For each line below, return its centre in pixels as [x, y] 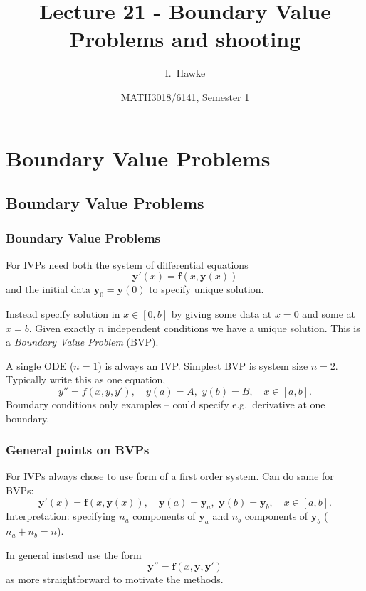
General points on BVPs [78, 450]
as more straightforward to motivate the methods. [115, 579]
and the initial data [48, 289]
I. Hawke [185, 73]
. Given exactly [62, 328]
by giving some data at [221, 314]
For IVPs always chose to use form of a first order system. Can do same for [170, 476]
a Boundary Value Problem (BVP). [82, 342]
